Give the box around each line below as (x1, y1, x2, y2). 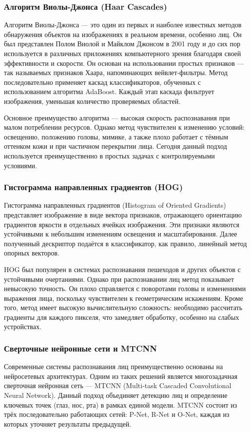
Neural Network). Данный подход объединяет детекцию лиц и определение (4, 390, 228, 400)
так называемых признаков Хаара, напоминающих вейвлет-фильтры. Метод (4, 67, 228, 78)
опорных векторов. (4, 248, 59, 258)
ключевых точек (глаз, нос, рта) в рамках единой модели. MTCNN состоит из (4, 399, 237, 410)
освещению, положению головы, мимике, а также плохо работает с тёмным (4, 131, 229, 141)
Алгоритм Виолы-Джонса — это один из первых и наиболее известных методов (4, 20, 242, 30)
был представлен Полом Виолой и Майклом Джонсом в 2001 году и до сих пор (4, 39, 240, 49)
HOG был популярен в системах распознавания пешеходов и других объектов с (4, 264, 241, 274)
